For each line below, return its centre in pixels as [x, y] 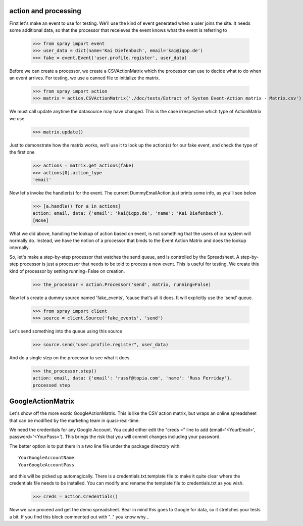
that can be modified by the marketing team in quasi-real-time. [74, 420]
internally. [20, 248]
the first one [22, 152]
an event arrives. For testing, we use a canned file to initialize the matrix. [85, 78]
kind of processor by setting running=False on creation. [67, 271]
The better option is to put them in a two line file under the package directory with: [95, 446]
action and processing [45, 11]
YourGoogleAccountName [46, 458]
